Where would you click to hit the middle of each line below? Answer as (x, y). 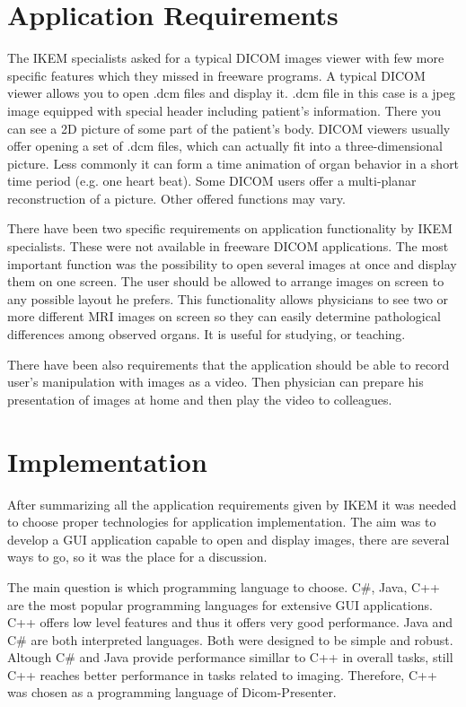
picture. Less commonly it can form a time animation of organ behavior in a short (233, 163)
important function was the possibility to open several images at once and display (232, 263)
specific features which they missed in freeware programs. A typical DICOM (216, 75)
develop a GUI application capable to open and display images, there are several (229, 539)
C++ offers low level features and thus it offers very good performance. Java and (230, 622)
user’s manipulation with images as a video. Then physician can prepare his (215, 382)
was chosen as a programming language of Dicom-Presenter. (172, 692)
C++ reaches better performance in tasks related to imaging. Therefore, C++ (222, 674)
